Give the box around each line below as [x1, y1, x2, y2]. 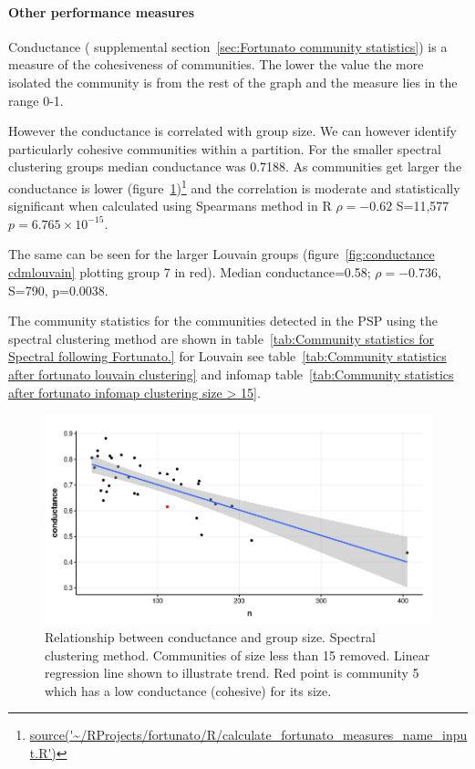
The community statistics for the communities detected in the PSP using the [8, 311, 438, 330]
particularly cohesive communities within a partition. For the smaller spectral [8, 139, 441, 158]
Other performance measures [8, 2, 195, 21]
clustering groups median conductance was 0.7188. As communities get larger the [8, 157, 462, 176]
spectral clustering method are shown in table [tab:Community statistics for [8, 328, 434, 348]
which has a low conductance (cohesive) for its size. [45, 681, 332, 700]
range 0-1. [8, 90, 64, 109]
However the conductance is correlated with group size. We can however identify [8, 121, 457, 140]
